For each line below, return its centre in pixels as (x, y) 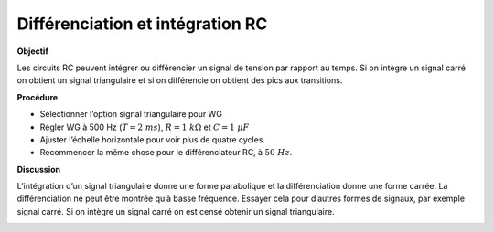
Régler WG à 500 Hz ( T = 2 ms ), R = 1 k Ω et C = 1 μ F (145, 127)
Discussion (39, 169)
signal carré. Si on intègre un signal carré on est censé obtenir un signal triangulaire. (176, 211)
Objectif (33, 51)
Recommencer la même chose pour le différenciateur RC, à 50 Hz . (166, 153)
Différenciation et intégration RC (142, 24)
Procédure (38, 97)
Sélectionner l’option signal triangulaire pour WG (131, 114)
